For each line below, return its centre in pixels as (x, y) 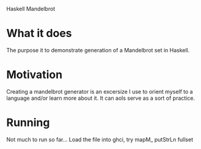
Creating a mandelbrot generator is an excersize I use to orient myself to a (100, 91)
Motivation (35, 75)
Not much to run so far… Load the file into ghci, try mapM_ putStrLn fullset (100, 139)
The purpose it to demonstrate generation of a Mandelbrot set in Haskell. (98, 50)
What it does (39, 33)
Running (28, 123)
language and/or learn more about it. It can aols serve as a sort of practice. (101, 98)
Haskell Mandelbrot (31, 9)
